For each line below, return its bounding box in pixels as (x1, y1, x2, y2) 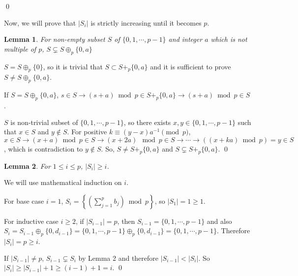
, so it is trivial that (43, 61, 103, 71)
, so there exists (123, 117, 171, 127)
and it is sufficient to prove (150, 61, 231, 71)
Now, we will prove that (4, 17, 76, 28)
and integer (168, 34, 203, 44)
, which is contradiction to (4, 143, 83, 153)
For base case (4, 195, 44, 206)
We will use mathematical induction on (4, 177, 122, 187)
